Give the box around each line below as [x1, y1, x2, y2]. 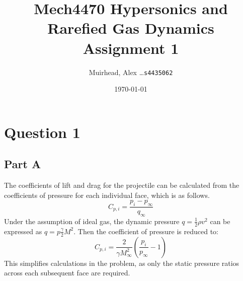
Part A [4, 156, 41, 172]
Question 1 [4, 121, 80, 142]
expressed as [4, 226, 42, 236]
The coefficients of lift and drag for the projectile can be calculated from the [4, 180, 239, 190]
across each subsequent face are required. [4, 267, 130, 278]
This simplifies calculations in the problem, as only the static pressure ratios [4, 257, 239, 268]
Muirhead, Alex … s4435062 [89, 66, 173, 77]
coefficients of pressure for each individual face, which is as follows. [4, 189, 210, 200]
